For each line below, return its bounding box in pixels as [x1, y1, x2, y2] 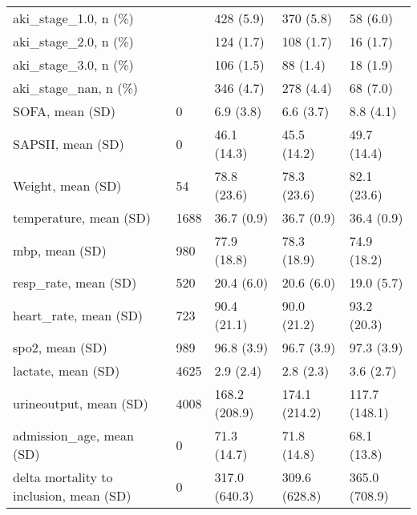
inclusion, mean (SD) [13, 486, 132, 505]
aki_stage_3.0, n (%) [13, 55, 134, 74]
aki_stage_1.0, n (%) [13, 9, 134, 27]
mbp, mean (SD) [13, 240, 107, 260]
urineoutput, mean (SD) [13, 393, 148, 412]
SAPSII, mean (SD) [13, 134, 124, 153]
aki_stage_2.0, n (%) [13, 32, 134, 50]
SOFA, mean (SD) [13, 102, 116, 120]
